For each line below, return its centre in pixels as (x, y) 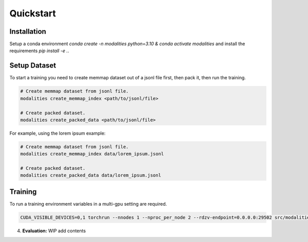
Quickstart (33, 13)
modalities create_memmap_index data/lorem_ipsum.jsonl (92, 154)
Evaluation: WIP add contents (54, 231)
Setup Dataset (33, 66)
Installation (28, 31)
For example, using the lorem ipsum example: (57, 133)
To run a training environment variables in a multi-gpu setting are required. (88, 204)
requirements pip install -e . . (39, 51)
